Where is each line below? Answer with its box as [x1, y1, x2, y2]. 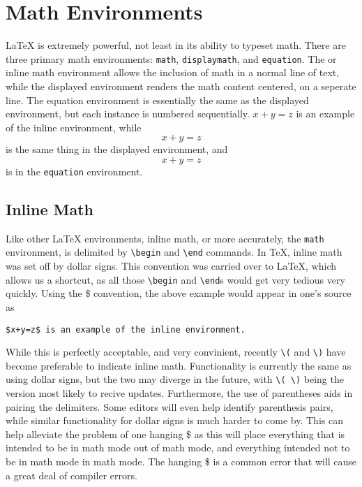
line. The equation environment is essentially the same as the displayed [6, 92, 309, 107]
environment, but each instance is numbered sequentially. [6, 106, 250, 121]
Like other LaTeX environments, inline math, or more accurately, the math [6, 231, 324, 245]
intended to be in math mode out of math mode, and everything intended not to [6, 440, 350, 455]
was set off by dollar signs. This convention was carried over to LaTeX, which [6, 259, 337, 273]
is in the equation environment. [6, 163, 143, 178]
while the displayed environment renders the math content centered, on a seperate [6, 78, 356, 93]
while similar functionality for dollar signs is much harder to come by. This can [6, 413, 343, 428]
